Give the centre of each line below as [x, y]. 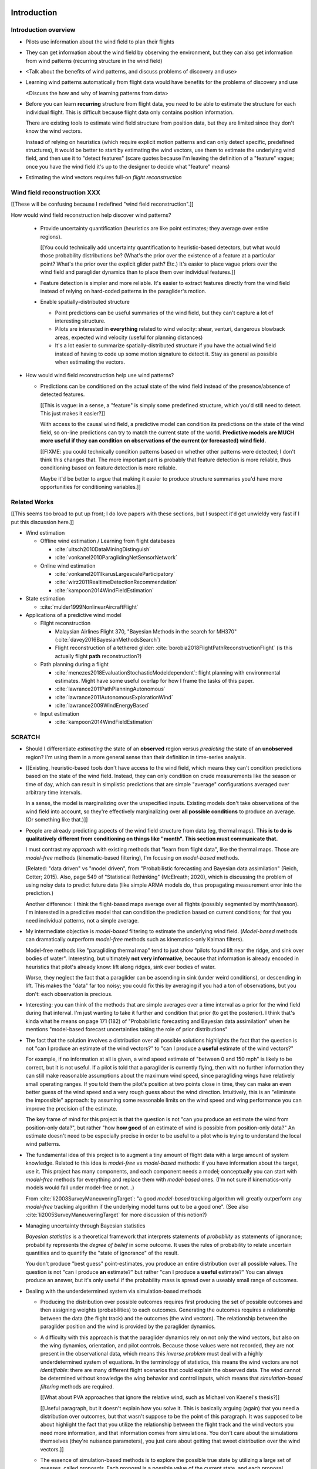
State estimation [45, 599]
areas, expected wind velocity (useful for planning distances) [129, 337]
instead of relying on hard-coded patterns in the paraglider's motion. [123, 291]
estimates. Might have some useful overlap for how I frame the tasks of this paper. [154, 681]
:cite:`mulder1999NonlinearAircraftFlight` [89, 607]
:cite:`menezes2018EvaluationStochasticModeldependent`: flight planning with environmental [168, 672]
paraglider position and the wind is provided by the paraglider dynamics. [128, 1327]
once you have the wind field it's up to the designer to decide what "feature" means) [128, 166]
